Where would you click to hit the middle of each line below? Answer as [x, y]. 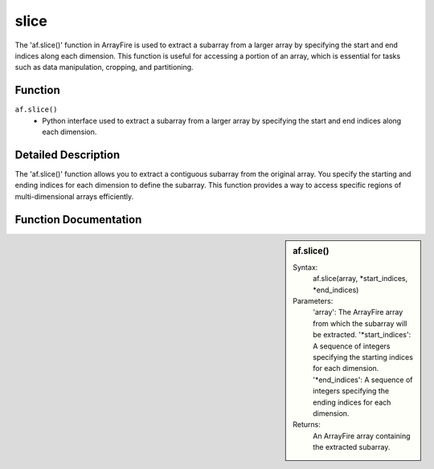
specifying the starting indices [363, 357]
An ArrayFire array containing [362, 436]
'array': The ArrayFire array [358, 312]
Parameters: [313, 301]
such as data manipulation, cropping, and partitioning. [104, 67]
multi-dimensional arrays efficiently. [74, 196]
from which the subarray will [360, 323]
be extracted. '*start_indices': [362, 335]
